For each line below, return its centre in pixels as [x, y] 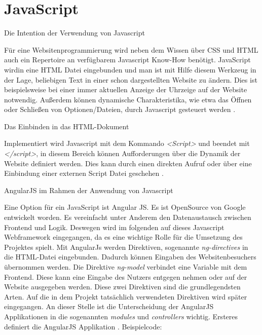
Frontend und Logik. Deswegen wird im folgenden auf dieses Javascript [114, 227]
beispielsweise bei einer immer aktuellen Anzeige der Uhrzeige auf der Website [126, 89]
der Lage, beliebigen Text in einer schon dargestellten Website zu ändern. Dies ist [131, 79]
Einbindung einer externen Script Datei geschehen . [84, 173]
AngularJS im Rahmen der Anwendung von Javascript [89, 190]
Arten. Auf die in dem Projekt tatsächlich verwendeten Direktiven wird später [126, 296]
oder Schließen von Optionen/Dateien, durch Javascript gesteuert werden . [120, 109]
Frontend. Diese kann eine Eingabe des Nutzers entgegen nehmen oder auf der [126, 276]
